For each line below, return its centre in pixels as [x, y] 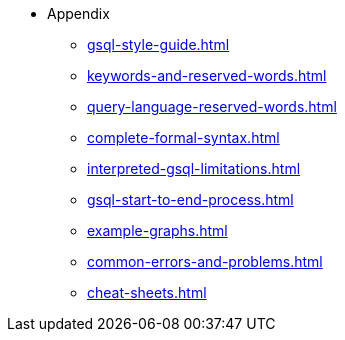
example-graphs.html [157, 230]
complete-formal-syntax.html [183, 137]
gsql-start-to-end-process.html [190, 199]
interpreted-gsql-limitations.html [194, 168]
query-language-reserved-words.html [212, 106]
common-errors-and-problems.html [205, 261]
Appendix [78, 13]
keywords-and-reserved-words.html [207, 75]
